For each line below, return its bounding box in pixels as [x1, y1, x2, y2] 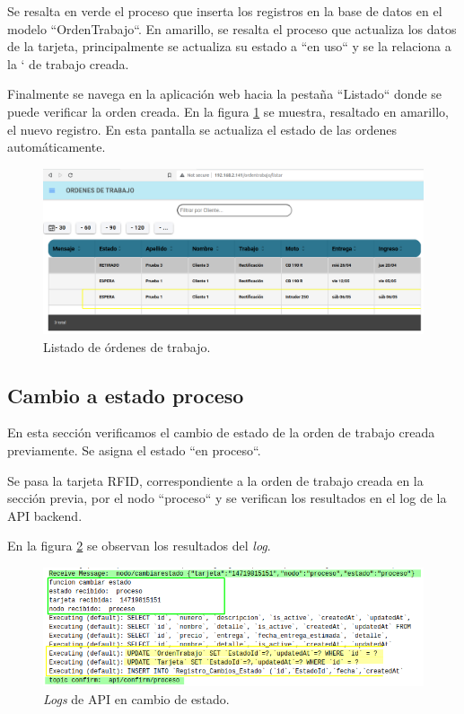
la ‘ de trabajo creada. [7, 54, 129, 73]
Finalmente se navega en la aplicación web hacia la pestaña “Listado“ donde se [7, 84, 442, 103]
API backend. [7, 506, 83, 524]
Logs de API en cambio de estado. [43, 689, 230, 708]
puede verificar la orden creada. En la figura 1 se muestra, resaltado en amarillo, [7, 101, 449, 120]
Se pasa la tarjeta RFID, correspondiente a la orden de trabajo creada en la [7, 471, 424, 489]
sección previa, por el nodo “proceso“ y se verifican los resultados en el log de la [7, 489, 447, 507]
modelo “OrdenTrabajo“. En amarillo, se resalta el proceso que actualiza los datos [7, 19, 457, 38]
